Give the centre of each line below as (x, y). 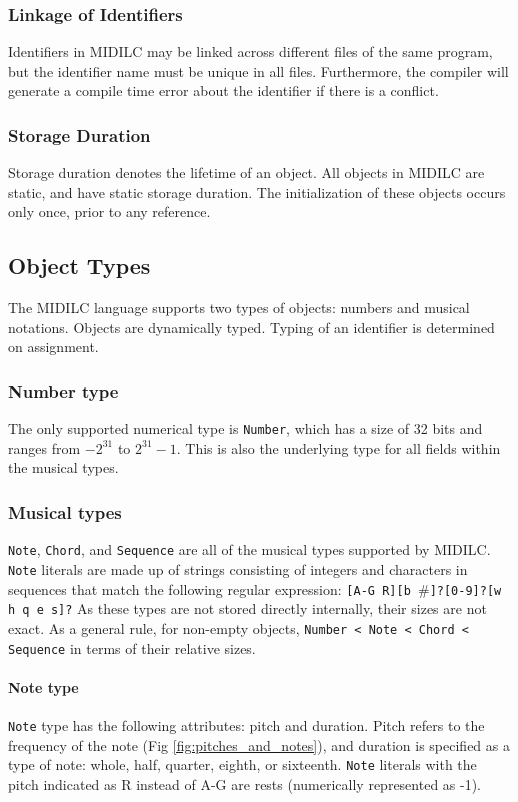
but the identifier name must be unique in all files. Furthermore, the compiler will (258, 70)
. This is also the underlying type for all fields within (338, 447)
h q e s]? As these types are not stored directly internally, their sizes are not (247, 608)
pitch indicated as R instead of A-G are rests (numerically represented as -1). (245, 783)
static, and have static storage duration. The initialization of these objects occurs (257, 191)
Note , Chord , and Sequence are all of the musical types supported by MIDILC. (249, 549)
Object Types (79, 265)
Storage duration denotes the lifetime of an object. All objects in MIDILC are (246, 172)
